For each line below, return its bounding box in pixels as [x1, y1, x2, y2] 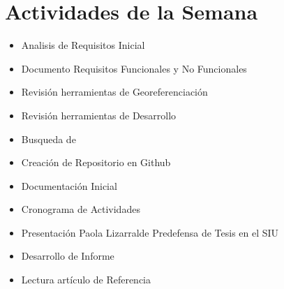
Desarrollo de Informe [21, 249, 114, 263]
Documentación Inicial [21, 178, 117, 193]
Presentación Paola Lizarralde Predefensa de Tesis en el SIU [21, 225, 279, 239]
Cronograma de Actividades [21, 202, 140, 216]
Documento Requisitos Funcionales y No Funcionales [21, 61, 247, 75]
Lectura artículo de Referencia [21, 272, 151, 287]
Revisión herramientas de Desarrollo [21, 108, 177, 122]
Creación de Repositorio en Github [21, 155, 171, 170]
